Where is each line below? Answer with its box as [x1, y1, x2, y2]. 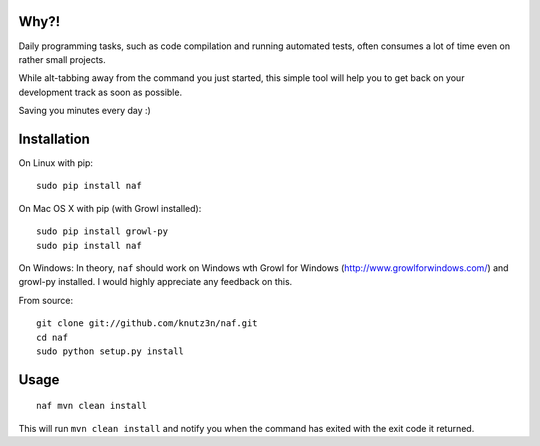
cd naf [36, 331, 69, 343]
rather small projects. [18, 53, 107, 65]
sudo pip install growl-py [36, 226, 169, 237]
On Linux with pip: [18, 156, 94, 169]
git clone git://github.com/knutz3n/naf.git [36, 318, 259, 329]
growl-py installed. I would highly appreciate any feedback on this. [18, 276, 293, 288]
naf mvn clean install [36, 400, 148, 412]
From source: [18, 294, 74, 306]
